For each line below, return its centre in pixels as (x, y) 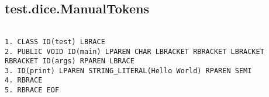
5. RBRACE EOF (32, 90)
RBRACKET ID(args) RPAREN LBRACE (70, 61)
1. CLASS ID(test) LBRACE (55, 42)
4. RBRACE (24, 80)
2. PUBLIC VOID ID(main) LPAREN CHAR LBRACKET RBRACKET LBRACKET (134, 51)
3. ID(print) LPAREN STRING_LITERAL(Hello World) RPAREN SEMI (128, 71)
